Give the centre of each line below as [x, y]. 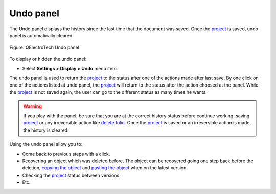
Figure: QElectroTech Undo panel [44, 47]
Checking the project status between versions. [71, 175]
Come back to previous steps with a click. [66, 154]
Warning [32, 106]
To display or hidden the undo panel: [48, 59]
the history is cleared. [46, 130]
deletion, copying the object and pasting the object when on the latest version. [105, 168]
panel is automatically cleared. [42, 35]
